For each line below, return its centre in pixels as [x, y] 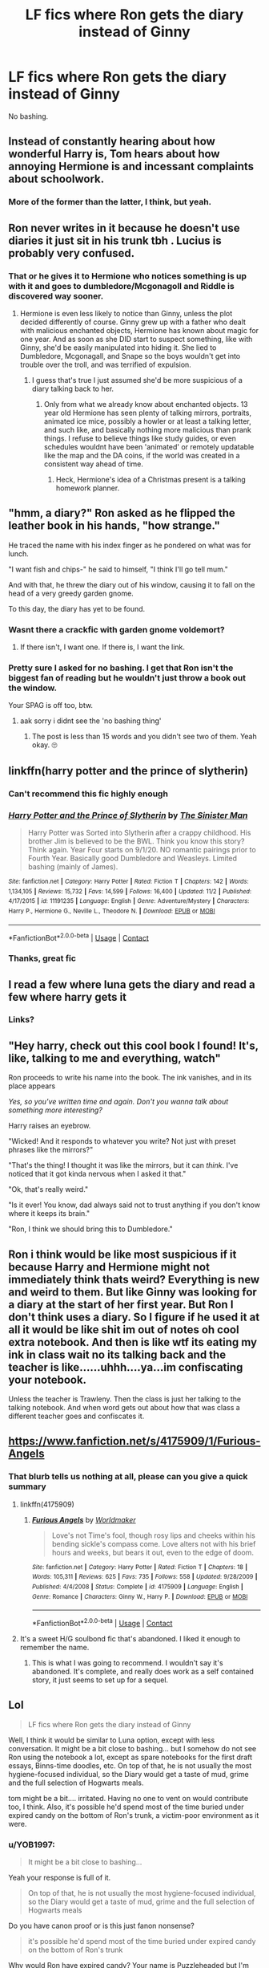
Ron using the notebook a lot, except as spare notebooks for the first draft [130, 1757]
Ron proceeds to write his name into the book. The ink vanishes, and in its [130, 1078]
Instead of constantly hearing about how [112, 142]
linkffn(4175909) [47, 1504]
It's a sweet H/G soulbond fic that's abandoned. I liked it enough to [130, 1639]
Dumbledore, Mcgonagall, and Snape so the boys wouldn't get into [130, 356]
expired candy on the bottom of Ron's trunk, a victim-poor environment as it [134, 1815]
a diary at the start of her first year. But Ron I [121, 1305]
